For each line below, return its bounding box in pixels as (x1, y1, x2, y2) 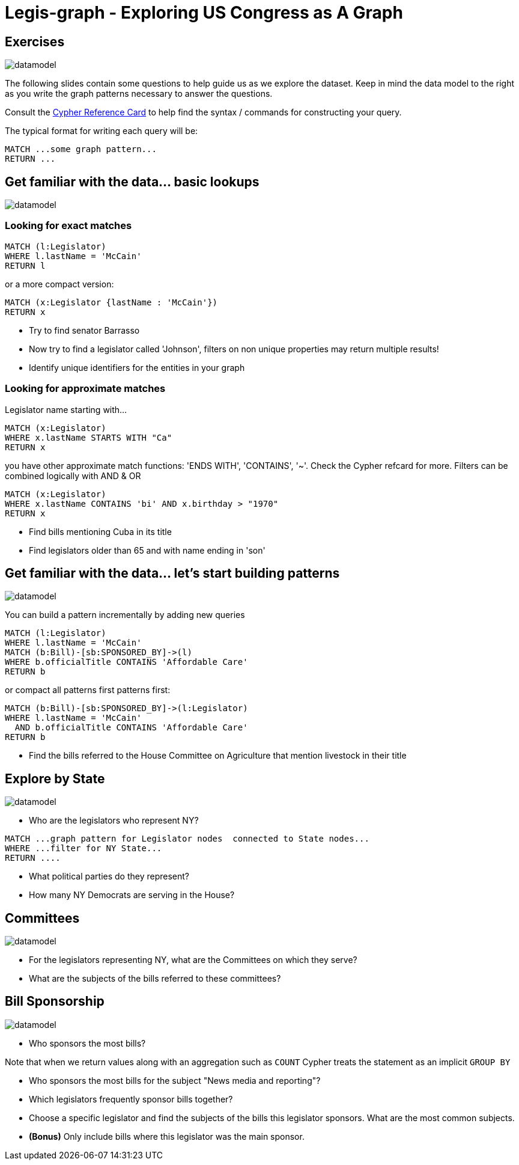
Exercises (5, 34, 65, 49)
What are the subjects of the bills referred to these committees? (29, 973, 281, 984)
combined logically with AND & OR (5, 470, 141, 481)
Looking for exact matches (5, 219, 132, 232)
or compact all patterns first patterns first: (5, 685, 171, 696)
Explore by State (5, 771, 105, 786)
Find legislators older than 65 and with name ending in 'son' (29, 545, 266, 555)
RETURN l (5, 260, 46, 271)
